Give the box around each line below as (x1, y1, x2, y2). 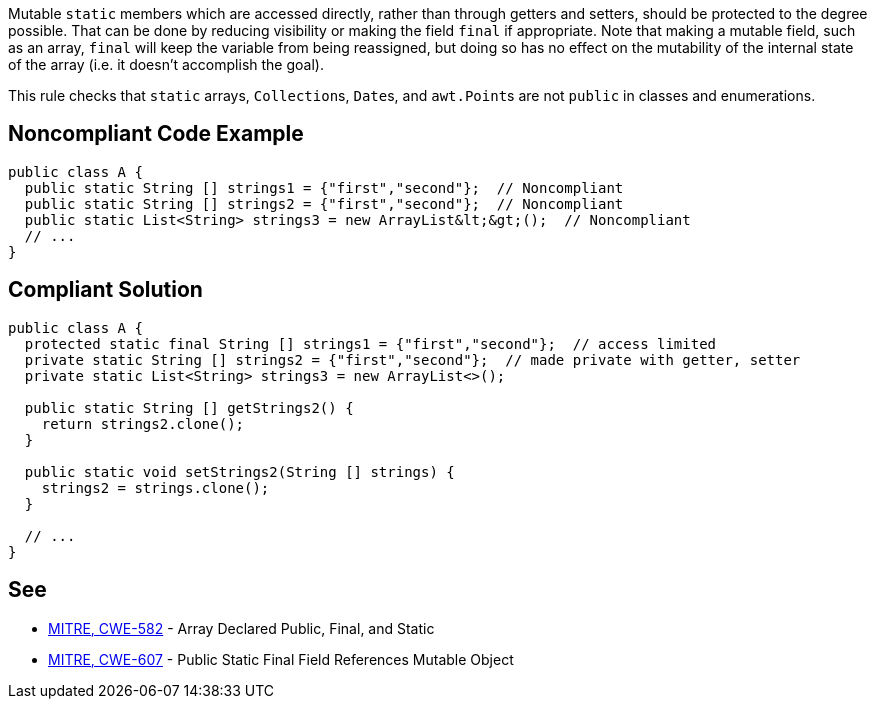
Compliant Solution (8, 277, 203, 303)
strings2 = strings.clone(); (41, 479, 270, 496)
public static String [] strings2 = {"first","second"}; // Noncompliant (24, 195, 624, 212)
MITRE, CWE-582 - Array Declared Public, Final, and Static (48, 619, 435, 637)
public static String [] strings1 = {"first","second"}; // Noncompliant (24, 179, 624, 196)
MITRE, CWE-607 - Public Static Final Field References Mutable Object (48, 650, 514, 668)
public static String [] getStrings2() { (24, 399, 354, 416)
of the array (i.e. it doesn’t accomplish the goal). (8, 56, 324, 73)
